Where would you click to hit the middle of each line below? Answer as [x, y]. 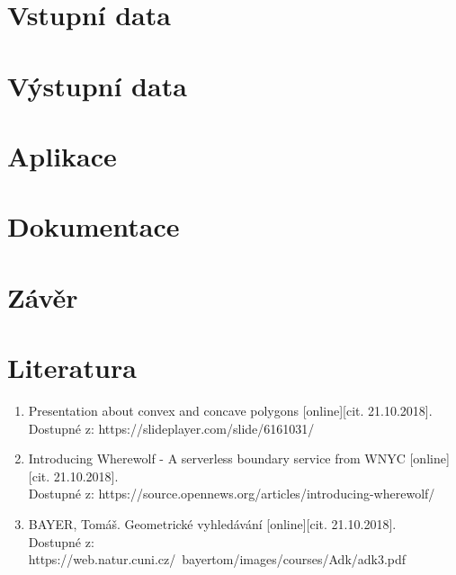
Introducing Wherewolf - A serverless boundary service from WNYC [217, 458]
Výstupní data [97, 85]
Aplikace [62, 155]
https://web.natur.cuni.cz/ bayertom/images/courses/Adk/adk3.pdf [217, 559]
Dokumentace [94, 226]
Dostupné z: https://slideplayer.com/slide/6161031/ [171, 428]
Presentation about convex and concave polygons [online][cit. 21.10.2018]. [230, 410]
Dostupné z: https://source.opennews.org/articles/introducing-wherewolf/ [232, 494]
